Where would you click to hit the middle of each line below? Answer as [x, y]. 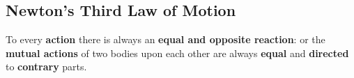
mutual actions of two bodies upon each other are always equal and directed [177, 53]
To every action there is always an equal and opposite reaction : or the [166, 39]
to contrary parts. [46, 67]
